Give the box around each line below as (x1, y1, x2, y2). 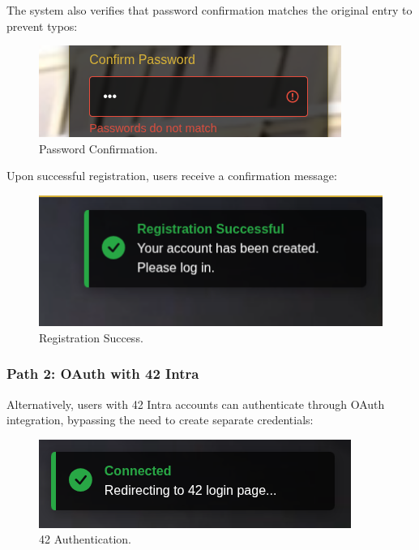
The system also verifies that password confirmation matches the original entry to (6, 2, 413, 18)
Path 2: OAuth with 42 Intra (6, 363, 199, 384)
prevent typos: (6, 17, 78, 34)
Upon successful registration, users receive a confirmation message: (6, 167, 337, 184)
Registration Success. (39, 329, 143, 346)
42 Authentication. (39, 531, 131, 548)
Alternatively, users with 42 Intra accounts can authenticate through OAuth (6, 395, 385, 412)
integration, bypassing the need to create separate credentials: (6, 411, 314, 428)
